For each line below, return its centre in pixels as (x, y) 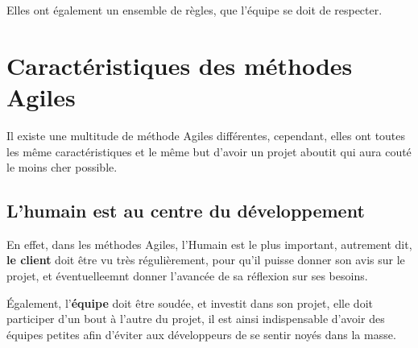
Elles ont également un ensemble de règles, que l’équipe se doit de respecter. (195, 10)
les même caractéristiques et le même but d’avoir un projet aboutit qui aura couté (209, 151)
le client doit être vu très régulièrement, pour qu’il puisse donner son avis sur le (206, 260)
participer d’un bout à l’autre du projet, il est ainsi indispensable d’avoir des (196, 319)
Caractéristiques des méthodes (180, 65)
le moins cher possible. (62, 167)
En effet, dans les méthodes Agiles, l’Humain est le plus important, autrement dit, (209, 244)
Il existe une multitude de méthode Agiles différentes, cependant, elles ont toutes (206, 135)
